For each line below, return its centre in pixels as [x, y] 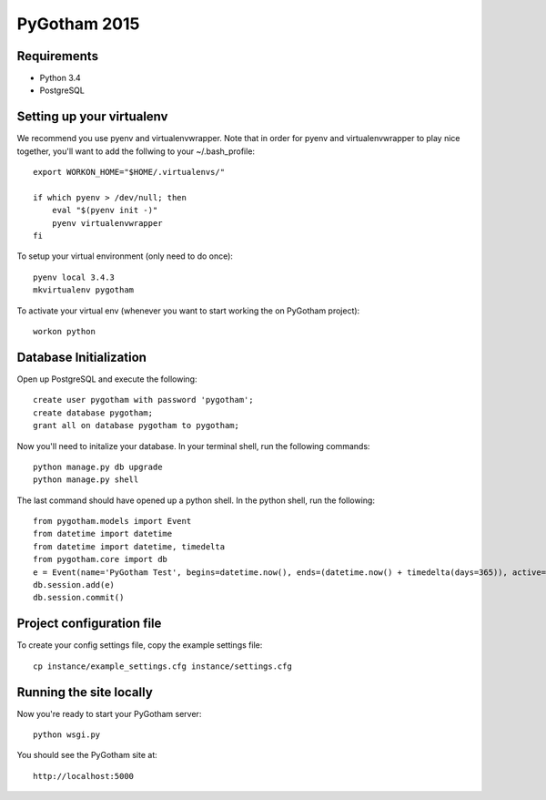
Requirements [58, 56]
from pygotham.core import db [101, 559]
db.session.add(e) [74, 585]
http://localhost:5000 [84, 776]
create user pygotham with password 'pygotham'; [143, 400]
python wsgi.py [67, 735]
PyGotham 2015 [78, 24]
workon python [64, 332]
